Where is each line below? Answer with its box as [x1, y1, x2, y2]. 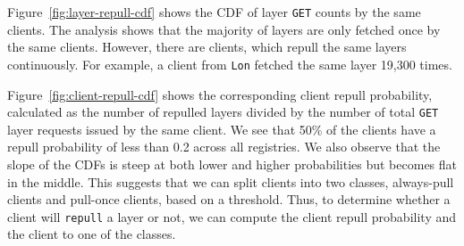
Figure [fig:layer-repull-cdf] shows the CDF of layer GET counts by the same [7, 3, 421, 20]
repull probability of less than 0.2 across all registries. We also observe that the [7, 137, 441, 156]
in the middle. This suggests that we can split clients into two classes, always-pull [7, 172, 454, 191]
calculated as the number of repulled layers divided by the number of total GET [7, 102, 439, 121]
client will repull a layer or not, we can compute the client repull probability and [7, 207, 457, 225]
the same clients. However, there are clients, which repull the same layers [7, 37, 407, 56]
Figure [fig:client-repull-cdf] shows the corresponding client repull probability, [7, 85, 433, 103]
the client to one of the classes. [7, 225, 176, 243]
